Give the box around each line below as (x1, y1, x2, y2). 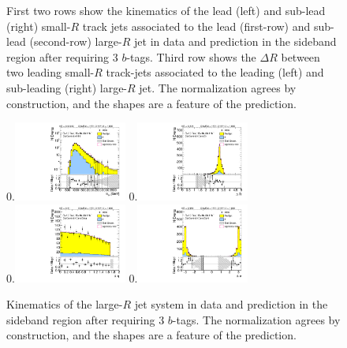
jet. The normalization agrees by (139, 79, 297, 95)
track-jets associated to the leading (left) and (106, 64, 324, 80)
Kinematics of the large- (6, 296, 123, 312)
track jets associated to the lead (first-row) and (82, 17, 311, 34)
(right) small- (6, 17, 71, 34)
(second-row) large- (29, 33, 122, 50)
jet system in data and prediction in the (134, 296, 328, 312)
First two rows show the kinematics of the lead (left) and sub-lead (6, 2, 326, 18)
